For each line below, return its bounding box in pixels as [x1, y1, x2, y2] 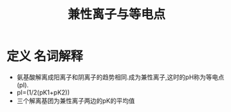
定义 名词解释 [6, 48, 83, 64]
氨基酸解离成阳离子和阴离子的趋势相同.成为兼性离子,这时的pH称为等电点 [16, 73, 225, 81]
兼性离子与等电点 [67, 6, 165, 22]
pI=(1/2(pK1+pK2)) [16, 88, 70, 97]
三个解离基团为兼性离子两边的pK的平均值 [16, 96, 135, 105]
